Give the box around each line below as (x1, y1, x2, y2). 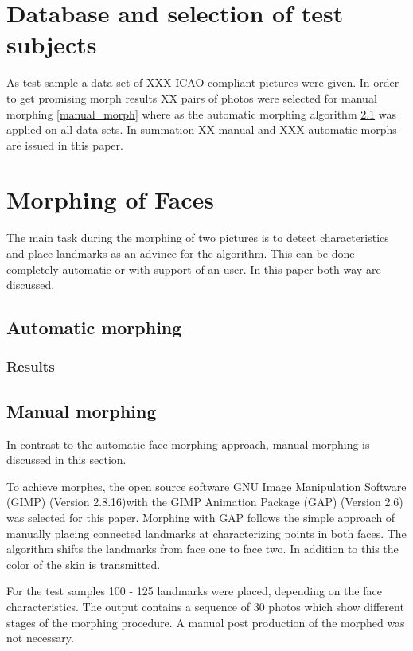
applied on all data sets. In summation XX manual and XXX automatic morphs (6, 121, 397, 138)
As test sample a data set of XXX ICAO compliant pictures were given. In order (6, 74, 399, 91)
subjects (6, 28, 97, 60)
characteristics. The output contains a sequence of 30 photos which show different (6, 598, 404, 614)
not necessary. (6, 630, 74, 646)
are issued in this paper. (6, 136, 123, 153)
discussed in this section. (6, 451, 127, 468)
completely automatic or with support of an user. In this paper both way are (6, 260, 381, 277)
